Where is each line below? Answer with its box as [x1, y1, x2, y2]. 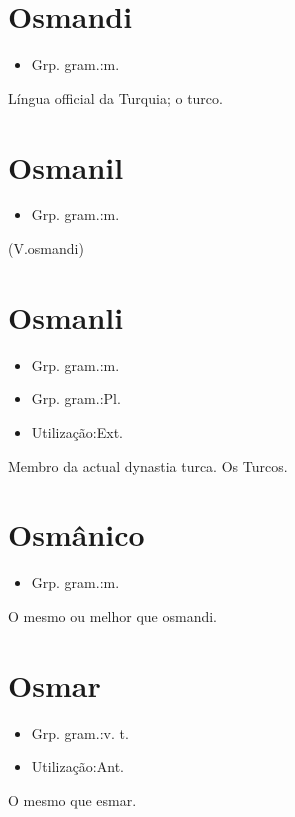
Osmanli [8, 296, 124, 337]
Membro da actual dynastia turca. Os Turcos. [8, 455, 288, 476]
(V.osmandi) [8, 238, 84, 259]
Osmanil [8, 146, 124, 187]
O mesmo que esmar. [8, 789, 137, 810]
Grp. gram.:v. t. [31, 722, 129, 743]
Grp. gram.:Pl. [31, 388, 121, 409]
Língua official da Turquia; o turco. [8, 87, 223, 108]
